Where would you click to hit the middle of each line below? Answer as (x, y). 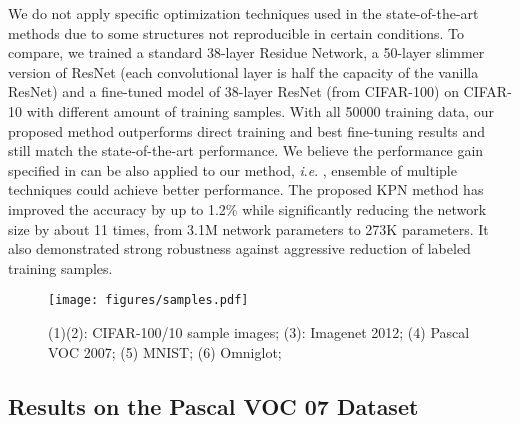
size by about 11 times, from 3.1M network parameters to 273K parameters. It (248, 228)
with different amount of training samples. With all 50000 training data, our (260, 110)
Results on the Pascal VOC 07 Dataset (213, 405)
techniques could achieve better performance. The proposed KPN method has (246, 189)
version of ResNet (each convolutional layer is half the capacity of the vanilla (243, 71)
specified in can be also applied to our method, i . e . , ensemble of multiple (232, 169)
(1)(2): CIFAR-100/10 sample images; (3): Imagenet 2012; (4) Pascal (259, 331)
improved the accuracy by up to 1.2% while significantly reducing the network (247, 208)
